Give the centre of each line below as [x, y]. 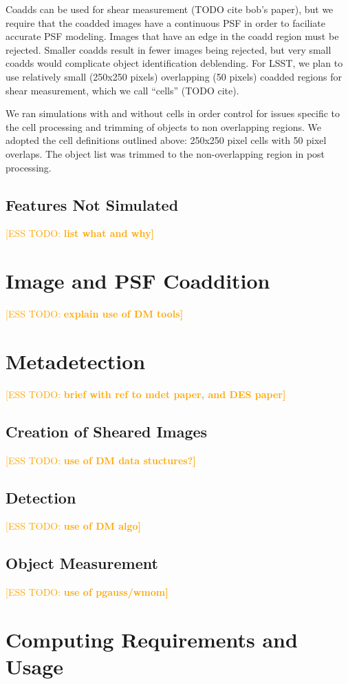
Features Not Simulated [92, 204]
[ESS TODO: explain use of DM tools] [95, 314]
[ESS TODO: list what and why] [80, 233]
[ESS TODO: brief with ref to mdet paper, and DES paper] [146, 394]
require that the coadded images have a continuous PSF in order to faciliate [166, 22]
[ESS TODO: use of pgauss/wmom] [87, 592]
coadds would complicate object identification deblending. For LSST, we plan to [174, 63]
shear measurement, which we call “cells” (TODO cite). [122, 90]
